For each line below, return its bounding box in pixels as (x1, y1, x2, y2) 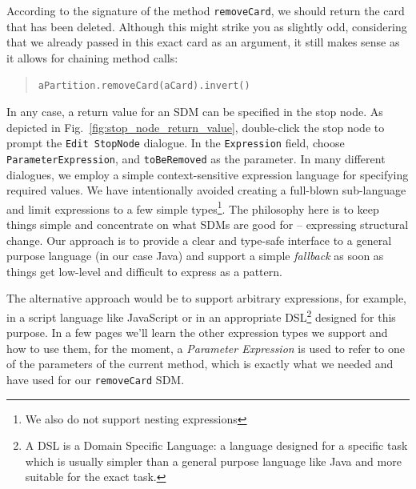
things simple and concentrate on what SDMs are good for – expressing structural (6, 216, 409, 233)
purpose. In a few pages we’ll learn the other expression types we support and (6, 324, 388, 341)
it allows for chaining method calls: (6, 49, 178, 66)
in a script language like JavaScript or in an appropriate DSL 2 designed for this (6, 307, 396, 325)
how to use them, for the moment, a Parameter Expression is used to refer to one (6, 339, 405, 356)
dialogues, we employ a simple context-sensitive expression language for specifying (6, 166, 409, 182)
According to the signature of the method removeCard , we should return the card (6, 2, 405, 18)
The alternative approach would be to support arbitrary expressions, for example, (6, 290, 406, 307)
